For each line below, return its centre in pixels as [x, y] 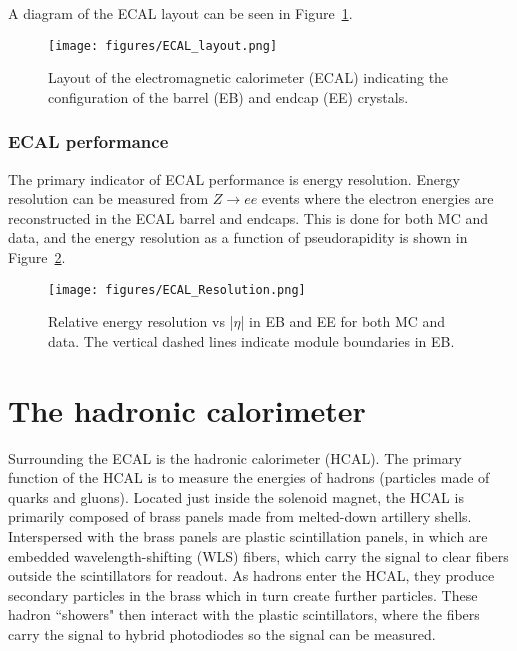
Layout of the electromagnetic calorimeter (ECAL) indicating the [248, 77]
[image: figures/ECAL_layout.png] [163, 45]
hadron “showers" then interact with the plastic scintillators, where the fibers [244, 614]
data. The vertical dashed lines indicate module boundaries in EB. [251, 340]
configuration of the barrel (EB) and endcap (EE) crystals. [228, 96]
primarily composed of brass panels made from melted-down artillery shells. [240, 516]
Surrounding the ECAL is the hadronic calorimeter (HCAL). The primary [235, 457]
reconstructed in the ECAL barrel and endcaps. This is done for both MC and [248, 217]
